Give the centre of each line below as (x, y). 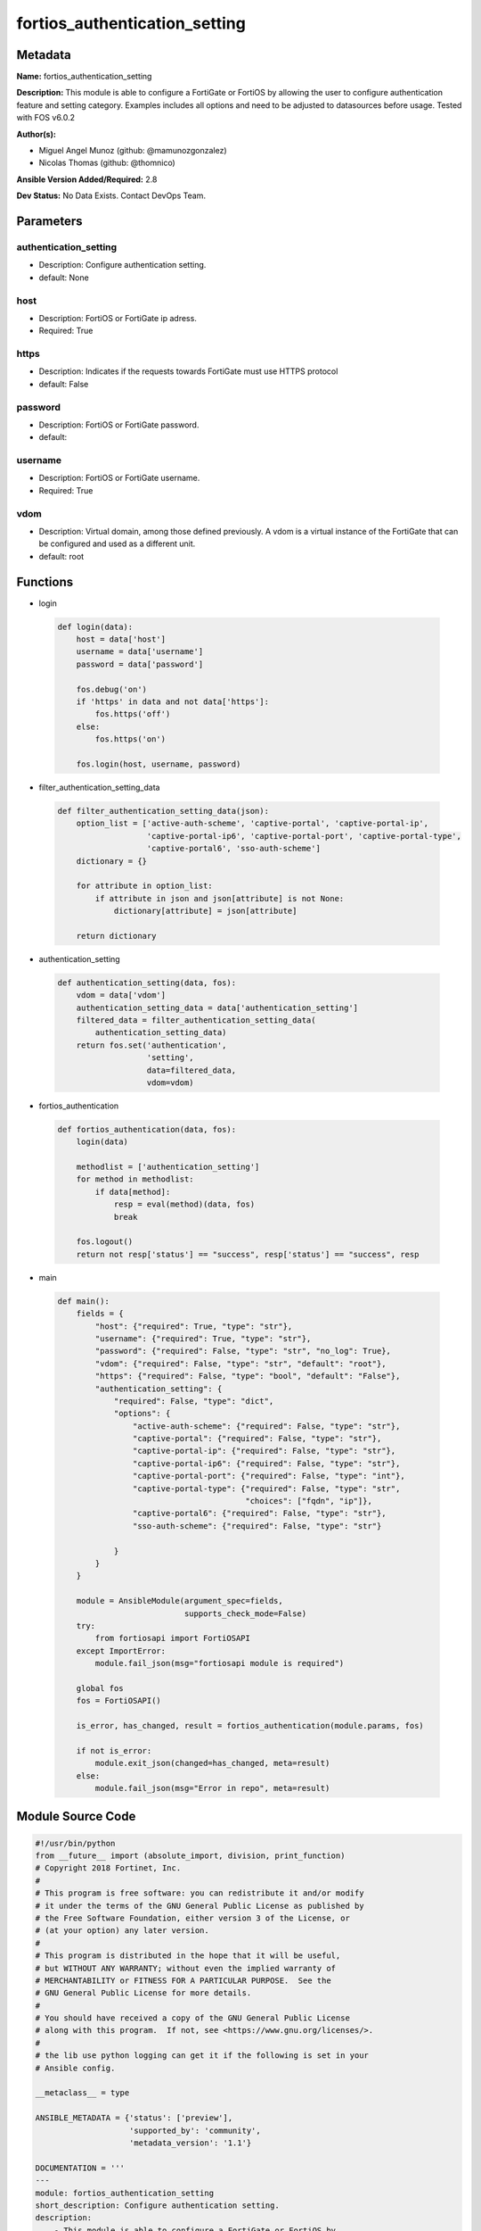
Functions (45, 581)
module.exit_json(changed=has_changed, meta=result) (212, 1763)
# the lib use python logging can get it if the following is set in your (202, 2056)
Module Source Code (76, 1816)
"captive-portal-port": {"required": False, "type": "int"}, (269, 1476)
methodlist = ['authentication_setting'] (168, 1167)
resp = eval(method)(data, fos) (184, 1204)
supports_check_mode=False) (245, 1613)
